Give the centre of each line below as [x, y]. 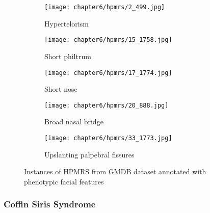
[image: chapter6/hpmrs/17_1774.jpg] [108, 73]
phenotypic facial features [64, 181]
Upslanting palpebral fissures [89, 154]
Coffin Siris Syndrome [50, 204]
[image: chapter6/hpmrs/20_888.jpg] [107, 105]
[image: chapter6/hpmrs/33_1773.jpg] [108, 138]
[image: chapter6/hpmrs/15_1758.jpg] [108, 40]
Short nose [61, 89]
